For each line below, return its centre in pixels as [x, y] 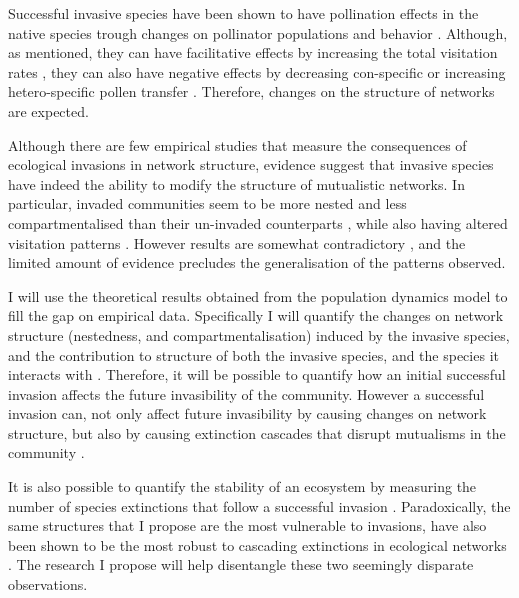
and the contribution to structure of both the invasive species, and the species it [253, 354]
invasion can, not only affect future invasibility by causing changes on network [247, 413]
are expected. [48, 110]
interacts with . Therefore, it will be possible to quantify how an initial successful [257, 374]
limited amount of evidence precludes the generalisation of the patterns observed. [257, 262]
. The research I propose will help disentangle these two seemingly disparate [241, 564]
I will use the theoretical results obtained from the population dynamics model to [258, 295]
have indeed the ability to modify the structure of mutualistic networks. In [236, 183]
